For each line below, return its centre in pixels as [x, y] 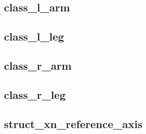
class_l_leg [34, 36]
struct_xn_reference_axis [73, 123]
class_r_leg [35, 94]
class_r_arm [38, 65]
